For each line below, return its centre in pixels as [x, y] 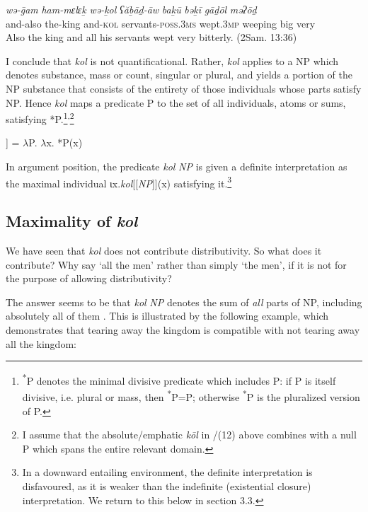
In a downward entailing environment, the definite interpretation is [167, 472]
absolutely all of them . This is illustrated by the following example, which [167, 316]
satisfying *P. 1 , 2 [40, 118]
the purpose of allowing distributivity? [89, 278]
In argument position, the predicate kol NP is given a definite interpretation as [177, 166]
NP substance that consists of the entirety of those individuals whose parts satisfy [184, 88]
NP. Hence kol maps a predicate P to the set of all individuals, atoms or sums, [176, 102]
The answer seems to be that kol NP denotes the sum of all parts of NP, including [184, 302]
